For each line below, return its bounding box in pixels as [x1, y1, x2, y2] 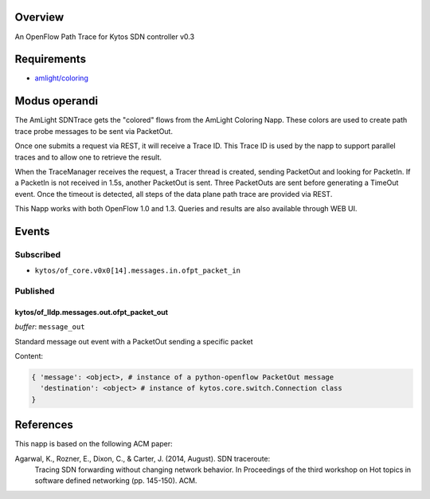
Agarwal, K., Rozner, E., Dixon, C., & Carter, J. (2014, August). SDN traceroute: [14, 454, 271, 463]
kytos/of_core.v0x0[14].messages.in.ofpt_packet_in [34, 266, 241, 275]
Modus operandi [14, 94, 99, 108]
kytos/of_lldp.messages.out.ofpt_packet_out [14, 307, 169, 316]
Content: [14, 351, 44, 360]
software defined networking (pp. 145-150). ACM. [34, 476, 197, 485]
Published [14, 285, 55, 297]
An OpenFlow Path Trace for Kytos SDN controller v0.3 [14, 32, 195, 41]
